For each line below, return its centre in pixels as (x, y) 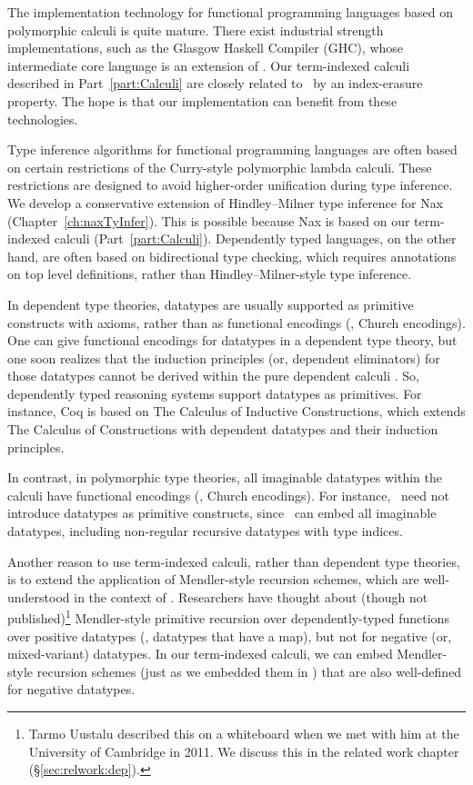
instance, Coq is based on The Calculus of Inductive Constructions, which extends (236, 411)
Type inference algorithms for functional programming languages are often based (232, 149)
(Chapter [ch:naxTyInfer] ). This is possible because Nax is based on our (209, 220)
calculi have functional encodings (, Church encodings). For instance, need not (228, 495)
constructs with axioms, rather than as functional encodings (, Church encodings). (236, 322)
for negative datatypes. (71, 689)
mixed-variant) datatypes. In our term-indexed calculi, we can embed (200, 654)
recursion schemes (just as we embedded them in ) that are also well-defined (249, 671)
